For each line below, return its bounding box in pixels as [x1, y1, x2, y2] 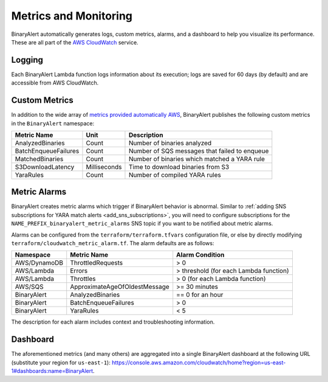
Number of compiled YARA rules [128, 170, 221, 179]
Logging [11, 55, 44, 65]
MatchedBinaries [15, 155, 64, 163]
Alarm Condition [176, 251, 225, 259]
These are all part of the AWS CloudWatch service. [11, 38, 139, 46]
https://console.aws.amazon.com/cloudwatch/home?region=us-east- [111, 359, 286, 366]
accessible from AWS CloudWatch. [11, 79, 99, 86]
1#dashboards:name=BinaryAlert [11, 367, 94, 375]
